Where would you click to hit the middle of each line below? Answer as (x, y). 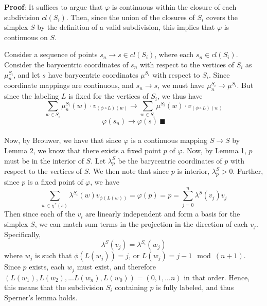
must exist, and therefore (116, 267)
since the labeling (32, 96)
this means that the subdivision (54, 287)
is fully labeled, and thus (195, 287)
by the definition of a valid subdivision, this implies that (126, 27)
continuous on (26, 37)
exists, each (47, 267)
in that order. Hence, (217, 277)
